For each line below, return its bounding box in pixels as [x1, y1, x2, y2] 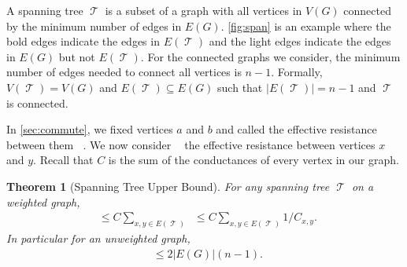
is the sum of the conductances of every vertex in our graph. [108, 152, 399, 168]
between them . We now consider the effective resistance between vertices [6, 136, 376, 152]
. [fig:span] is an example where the [220, 17, 391, 34]
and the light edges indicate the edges [209, 33, 391, 49]
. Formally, [271, 64, 323, 80]
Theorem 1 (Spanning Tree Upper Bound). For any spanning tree [6, 177, 330, 194]
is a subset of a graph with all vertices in [105, 2, 302, 18]
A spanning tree [6, 2, 83, 18]
